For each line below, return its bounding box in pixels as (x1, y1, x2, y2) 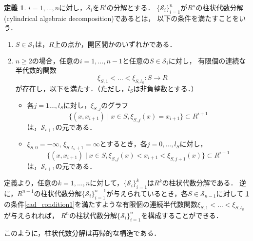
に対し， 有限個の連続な (168, 55, 246, 65)
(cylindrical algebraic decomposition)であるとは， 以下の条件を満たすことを (4, 13, 239, 23)
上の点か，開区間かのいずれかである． (54, 39, 176, 49)
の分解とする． (106, 2, 155, 12)
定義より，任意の (4, 178, 58, 188)
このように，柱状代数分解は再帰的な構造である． (4, 227, 161, 238)
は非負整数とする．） (133, 83, 198, 93)
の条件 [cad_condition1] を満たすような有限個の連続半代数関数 (4, 199, 198, 209)
